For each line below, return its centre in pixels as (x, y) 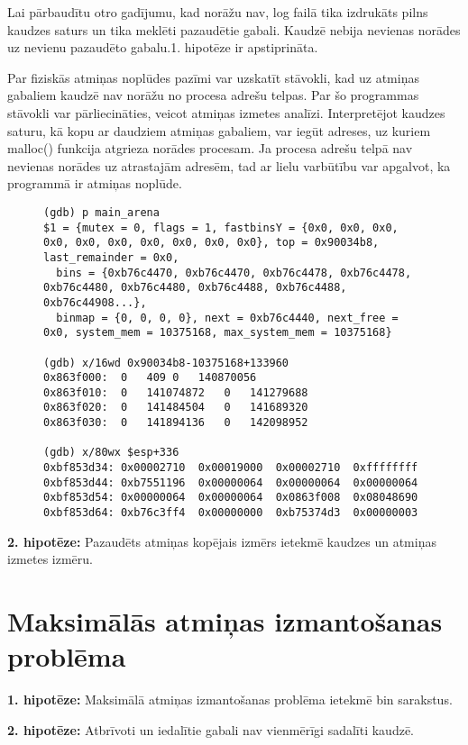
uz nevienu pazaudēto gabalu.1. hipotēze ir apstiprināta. (163, 47)
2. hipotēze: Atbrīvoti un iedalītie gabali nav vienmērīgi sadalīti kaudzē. (211, 729)
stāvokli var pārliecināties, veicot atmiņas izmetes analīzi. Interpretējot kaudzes (226, 112)
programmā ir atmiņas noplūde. (95, 183)
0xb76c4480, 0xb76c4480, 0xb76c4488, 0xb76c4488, (195, 288)
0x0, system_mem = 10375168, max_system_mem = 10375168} (218, 333)
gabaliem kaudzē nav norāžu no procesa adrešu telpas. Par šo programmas (213, 95)
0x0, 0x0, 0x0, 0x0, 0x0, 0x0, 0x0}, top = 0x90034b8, (211, 243)
